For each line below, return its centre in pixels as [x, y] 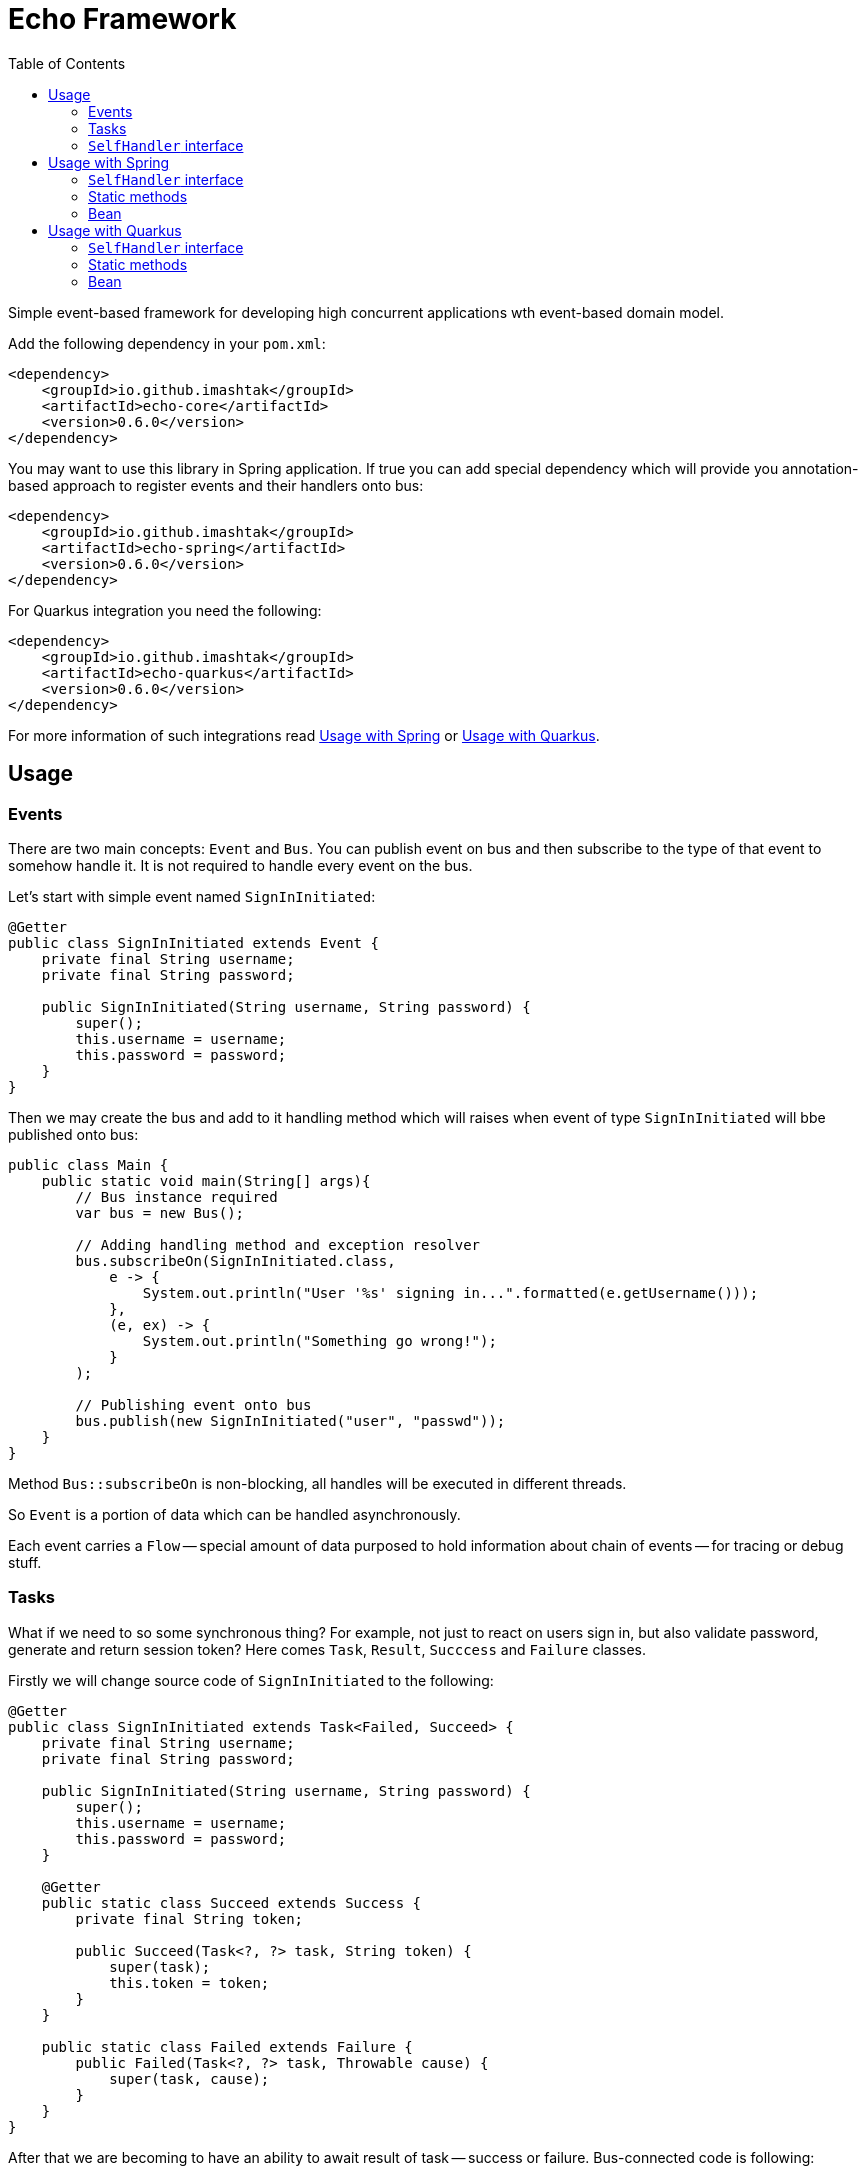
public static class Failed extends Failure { [227, 2046]
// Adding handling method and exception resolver [278, 1244]
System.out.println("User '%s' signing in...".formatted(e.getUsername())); [450, 1292]
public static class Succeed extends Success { [231, 1902]
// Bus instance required [176, 1196]
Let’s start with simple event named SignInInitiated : [192, 896]
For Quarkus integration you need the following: [165, 610]
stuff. [25, 1562]
